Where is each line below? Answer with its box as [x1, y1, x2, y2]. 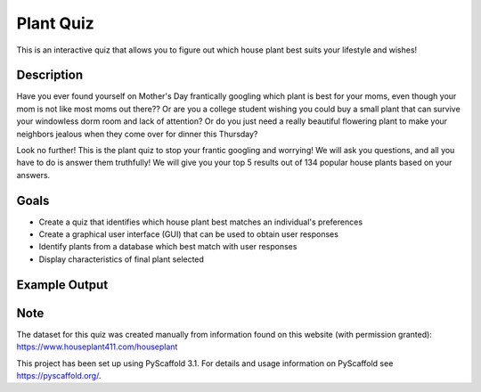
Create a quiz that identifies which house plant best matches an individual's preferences [38, 216, 363, 227]
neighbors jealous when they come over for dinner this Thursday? [16, 128, 258, 139]
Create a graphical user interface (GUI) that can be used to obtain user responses [38, 229, 338, 240]
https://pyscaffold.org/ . [16, 370, 102, 380]
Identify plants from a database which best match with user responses [38, 241, 298, 252]
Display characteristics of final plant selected [38, 254, 205, 265]
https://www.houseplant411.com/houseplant [16, 341, 178, 352]
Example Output [16, 277, 109, 292]
